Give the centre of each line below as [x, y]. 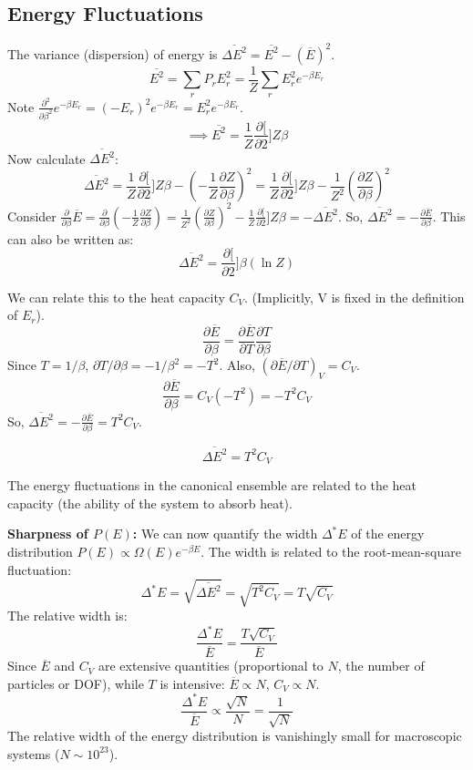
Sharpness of [48, 534]
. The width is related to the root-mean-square [331, 552]
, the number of [381, 666]
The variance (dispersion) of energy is [113, 53]
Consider [32, 216]
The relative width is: [67, 616]
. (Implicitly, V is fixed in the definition [355, 297]
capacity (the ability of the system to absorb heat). [150, 503]
